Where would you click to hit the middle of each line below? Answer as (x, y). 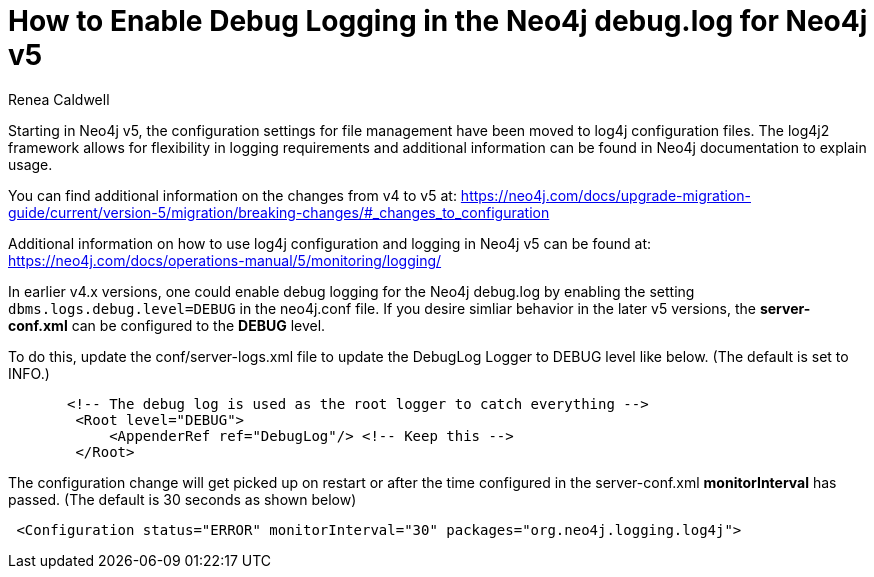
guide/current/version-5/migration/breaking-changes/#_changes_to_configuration (279, 212)
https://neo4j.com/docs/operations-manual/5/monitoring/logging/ (225, 260)
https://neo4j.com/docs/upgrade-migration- (605, 195)
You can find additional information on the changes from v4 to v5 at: (232, 195)
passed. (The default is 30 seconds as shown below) (182, 499)
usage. (30, 164)
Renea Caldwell (59, 99)
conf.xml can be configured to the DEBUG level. (167, 325)
